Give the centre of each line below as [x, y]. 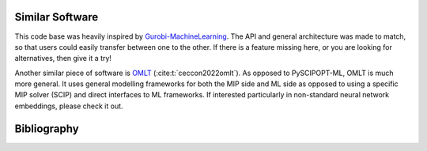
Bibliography [47, 128]
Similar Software [57, 17]
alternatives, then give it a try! [63, 59]
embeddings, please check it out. [69, 106]
